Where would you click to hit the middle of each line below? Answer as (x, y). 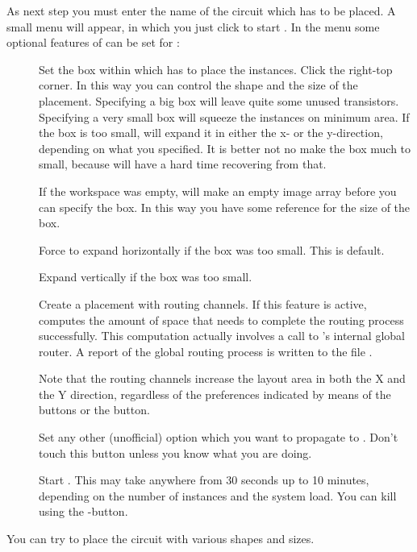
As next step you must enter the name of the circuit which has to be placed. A (201, 10)
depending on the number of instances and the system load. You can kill (218, 495)
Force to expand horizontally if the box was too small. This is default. (212, 249)
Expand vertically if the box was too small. (146, 277)
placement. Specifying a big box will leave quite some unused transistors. (219, 100)
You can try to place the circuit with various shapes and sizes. (161, 539)
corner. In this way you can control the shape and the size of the (198, 85)
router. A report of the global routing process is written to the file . (206, 351)
